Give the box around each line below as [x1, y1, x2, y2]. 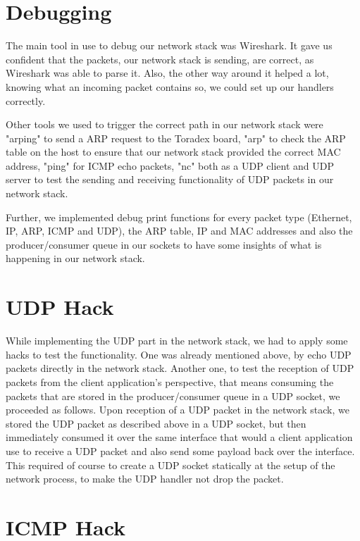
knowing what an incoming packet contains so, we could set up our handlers [6, 79, 334, 94]
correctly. [6, 93, 46, 108]
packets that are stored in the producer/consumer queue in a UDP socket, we [6, 388, 340, 403]
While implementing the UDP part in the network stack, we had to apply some [6, 333, 348, 348]
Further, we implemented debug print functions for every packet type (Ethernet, [6, 209, 352, 224]
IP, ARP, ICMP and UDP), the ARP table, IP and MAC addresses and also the [6, 223, 353, 238]
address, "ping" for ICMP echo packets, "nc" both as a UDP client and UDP [6, 158, 335, 173]
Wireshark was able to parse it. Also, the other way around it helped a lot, [6, 66, 329, 80]
